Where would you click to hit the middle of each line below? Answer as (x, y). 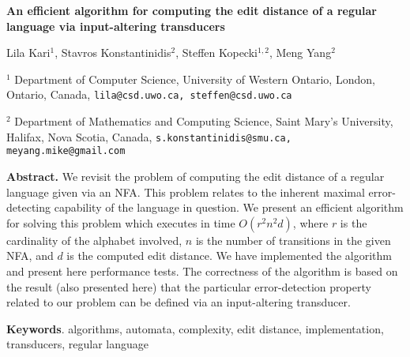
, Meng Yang (300, 53)
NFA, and (30, 256)
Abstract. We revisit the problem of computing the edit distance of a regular (196, 176)
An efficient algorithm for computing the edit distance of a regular (192, 10)
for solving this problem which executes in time (121, 222)
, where (310, 222)
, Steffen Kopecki (216, 53)
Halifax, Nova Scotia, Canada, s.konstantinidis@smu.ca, (149, 136)
